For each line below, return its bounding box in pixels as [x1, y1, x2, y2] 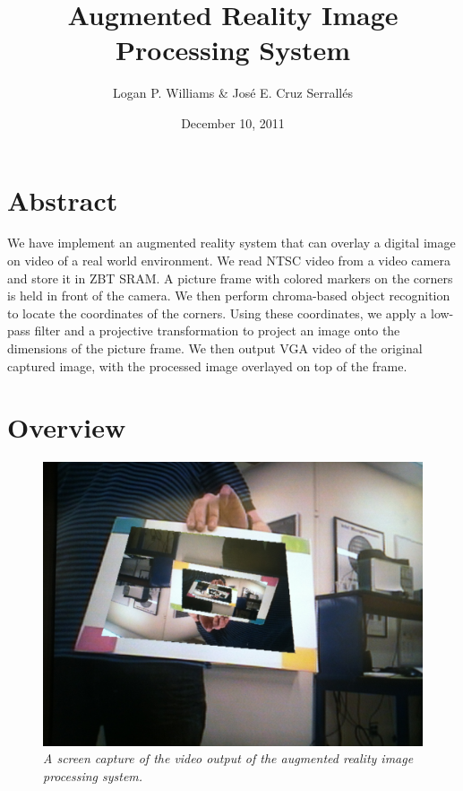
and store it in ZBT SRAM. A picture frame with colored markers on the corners [7, 268, 453, 287]
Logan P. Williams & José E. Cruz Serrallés [113, 83, 353, 102]
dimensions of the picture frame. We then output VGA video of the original [7, 339, 423, 357]
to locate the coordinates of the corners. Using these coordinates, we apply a [7, 303, 427, 322]
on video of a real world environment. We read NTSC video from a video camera [7, 251, 450, 270]
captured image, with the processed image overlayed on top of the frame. [7, 356, 407, 375]
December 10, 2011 [181, 113, 285, 132]
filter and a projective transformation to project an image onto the [34, 321, 400, 340]
